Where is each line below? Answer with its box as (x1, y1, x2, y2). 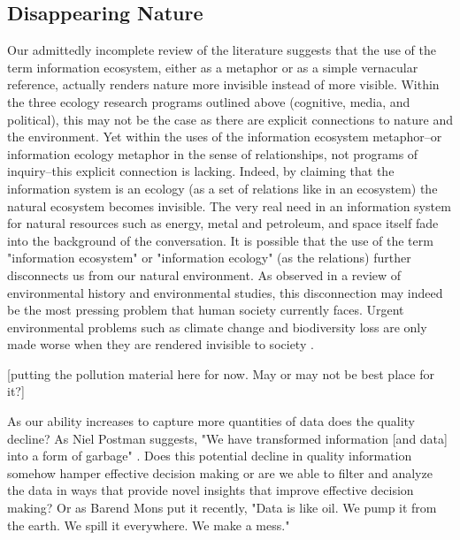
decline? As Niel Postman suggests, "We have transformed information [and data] (7, 429, 448, 447)
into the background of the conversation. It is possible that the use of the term (7, 231, 433, 249)
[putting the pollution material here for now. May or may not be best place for (7, 364, 434, 383)
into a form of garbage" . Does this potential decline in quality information (7, 446, 412, 465)
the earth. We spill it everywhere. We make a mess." (7, 515, 290, 534)
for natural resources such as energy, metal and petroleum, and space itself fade (7, 214, 439, 232)
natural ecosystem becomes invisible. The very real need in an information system (7, 196, 451, 215)
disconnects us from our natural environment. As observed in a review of (7, 265, 402, 284)
